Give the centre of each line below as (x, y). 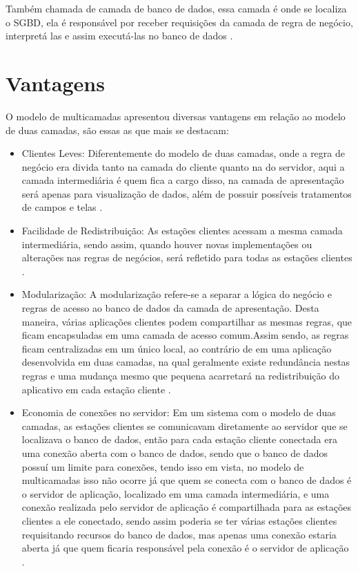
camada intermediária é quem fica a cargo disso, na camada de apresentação (183, 180)
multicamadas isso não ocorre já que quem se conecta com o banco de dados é (187, 480)
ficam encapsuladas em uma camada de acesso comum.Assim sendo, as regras (185, 335)
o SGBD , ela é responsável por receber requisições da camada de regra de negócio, (179, 22)
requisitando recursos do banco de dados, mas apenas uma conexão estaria (179, 534)
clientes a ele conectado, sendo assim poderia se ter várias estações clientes (179, 520)
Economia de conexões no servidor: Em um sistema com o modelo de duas (179, 412)
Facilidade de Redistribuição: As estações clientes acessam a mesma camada (182, 231)
